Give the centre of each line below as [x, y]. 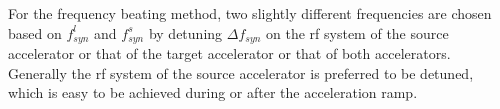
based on [35, 32]
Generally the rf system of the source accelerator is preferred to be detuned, [241, 72]
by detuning [185, 32]
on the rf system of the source [357, 32]
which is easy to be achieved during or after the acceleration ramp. [213, 92]
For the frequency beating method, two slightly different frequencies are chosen [250, 13]
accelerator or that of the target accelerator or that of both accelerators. [229, 53]
